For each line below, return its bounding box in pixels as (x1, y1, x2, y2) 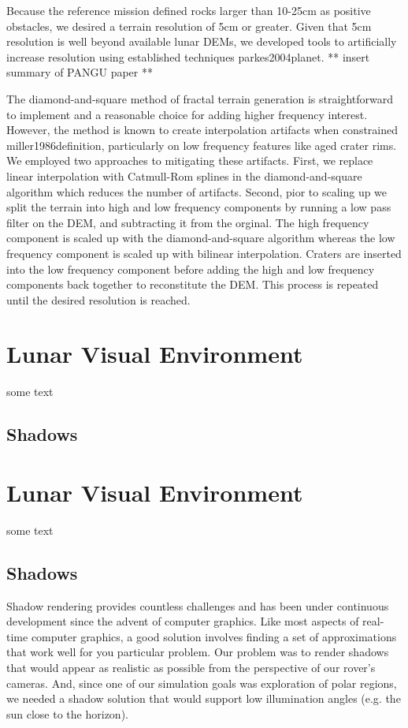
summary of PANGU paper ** (6, 64, 153, 80)
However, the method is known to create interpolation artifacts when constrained (6, 121, 399, 138)
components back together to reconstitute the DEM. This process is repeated (6, 276, 379, 293)
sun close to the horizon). (6, 705, 128, 722)
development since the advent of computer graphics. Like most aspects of (6, 613, 359, 629)
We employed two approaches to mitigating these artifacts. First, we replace (6, 152, 373, 169)
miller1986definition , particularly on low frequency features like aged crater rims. (6, 136, 397, 153)
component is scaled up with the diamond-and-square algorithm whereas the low (6, 230, 395, 246)
